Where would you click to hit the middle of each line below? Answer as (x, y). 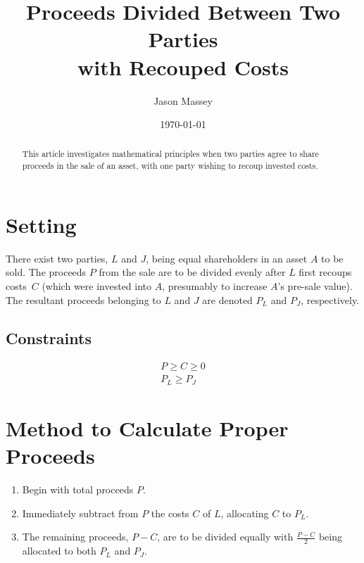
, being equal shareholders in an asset (227, 258)
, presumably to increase (215, 285)
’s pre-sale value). (315, 285)
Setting (41, 224)
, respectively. (330, 299)
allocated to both (59, 551)
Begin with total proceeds (78, 489)
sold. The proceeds (46, 272)
